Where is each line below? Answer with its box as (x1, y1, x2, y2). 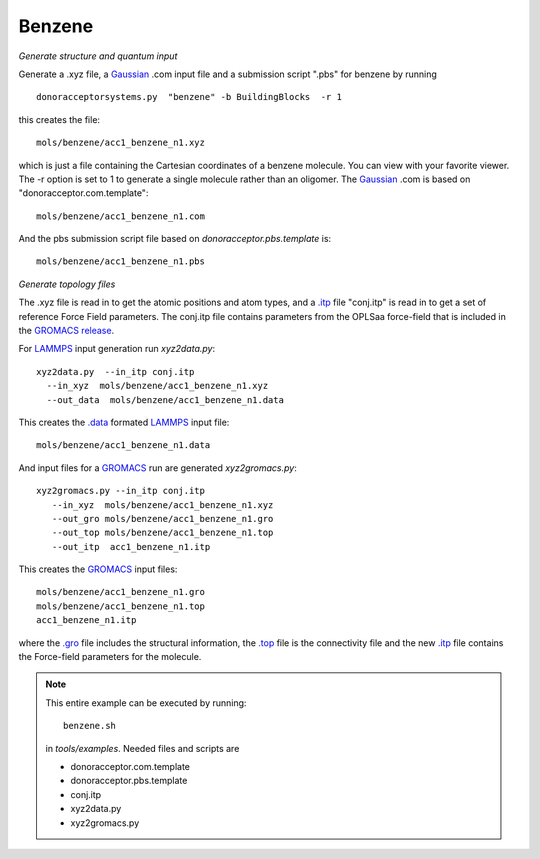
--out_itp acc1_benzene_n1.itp (51, 541, 211, 552)
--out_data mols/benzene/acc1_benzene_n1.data (46, 394, 285, 405)
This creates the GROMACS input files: (18, 563, 178, 575)
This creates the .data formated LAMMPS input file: (18, 416, 230, 428)
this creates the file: (18, 113, 100, 125)
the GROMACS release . (18, 325, 115, 337)
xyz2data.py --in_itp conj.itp (36, 366, 195, 377)
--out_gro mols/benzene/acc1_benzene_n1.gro (51, 513, 274, 524)
